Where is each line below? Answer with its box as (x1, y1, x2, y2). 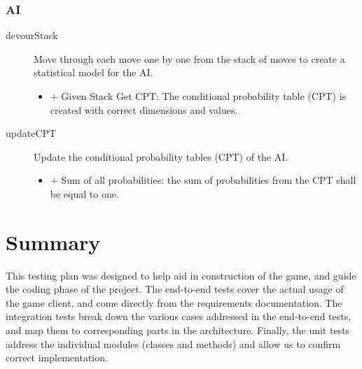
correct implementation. (6, 350, 108, 365)
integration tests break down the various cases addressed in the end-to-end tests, (6, 309, 351, 324)
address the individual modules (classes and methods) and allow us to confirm (6, 336, 341, 351)
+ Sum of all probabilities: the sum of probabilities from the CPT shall (50, 173, 356, 187)
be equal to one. (50, 186, 119, 201)
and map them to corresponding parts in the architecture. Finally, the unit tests (6, 323, 350, 338)
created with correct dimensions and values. (50, 102, 238, 117)
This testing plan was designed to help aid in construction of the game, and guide (6, 268, 356, 282)
